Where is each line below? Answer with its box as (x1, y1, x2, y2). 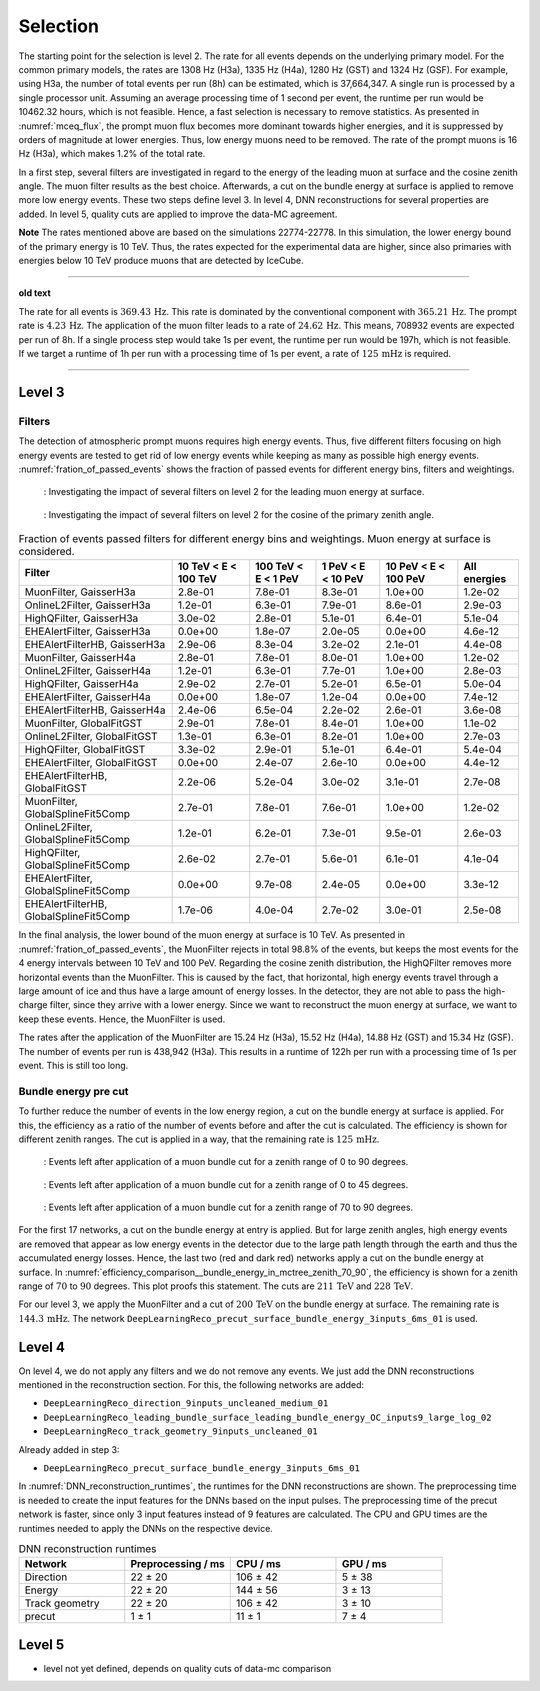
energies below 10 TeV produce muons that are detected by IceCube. (18, 255, 304, 267)
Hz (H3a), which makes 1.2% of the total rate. (18, 148, 206, 160)
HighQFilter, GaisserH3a (24, 611, 139, 625)
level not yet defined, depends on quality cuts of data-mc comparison (43, 1662, 332, 1674)
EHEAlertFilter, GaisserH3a (24, 625, 151, 639)
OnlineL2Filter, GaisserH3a (24, 598, 151, 612)
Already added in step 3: (18, 1443, 120, 1455)
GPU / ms (341, 1557, 387, 1571)
